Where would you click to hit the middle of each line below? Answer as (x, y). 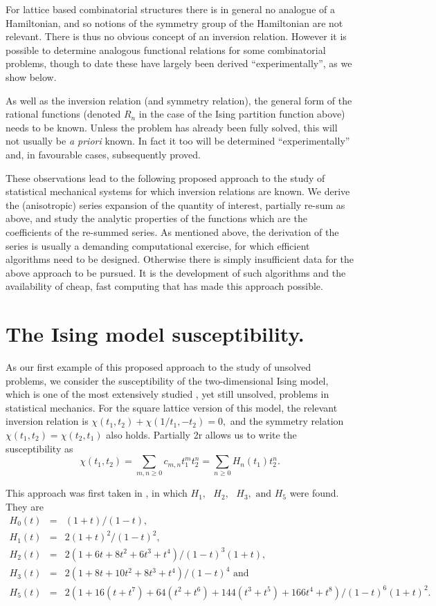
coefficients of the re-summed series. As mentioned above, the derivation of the (172, 231)
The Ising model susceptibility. (155, 334)
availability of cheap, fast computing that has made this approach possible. (164, 286)
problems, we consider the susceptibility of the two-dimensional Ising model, (167, 380)
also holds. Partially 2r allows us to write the (201, 434)
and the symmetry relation (287, 421)
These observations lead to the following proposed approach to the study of (165, 177)
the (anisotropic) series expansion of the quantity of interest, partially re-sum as (175, 204)
